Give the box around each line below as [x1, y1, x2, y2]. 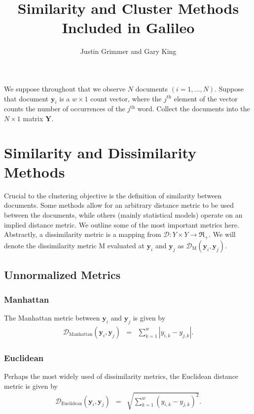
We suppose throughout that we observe [4, 83, 126, 93]
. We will [209, 229, 236, 239]
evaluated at [107, 240, 145, 250]
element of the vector [174, 93, 238, 103]
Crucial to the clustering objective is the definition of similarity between [4, 190, 222, 200]
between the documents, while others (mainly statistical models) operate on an [4, 209, 243, 220]
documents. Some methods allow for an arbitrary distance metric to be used [4, 200, 234, 210]
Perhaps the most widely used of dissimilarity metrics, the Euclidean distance [4, 371, 239, 381]
